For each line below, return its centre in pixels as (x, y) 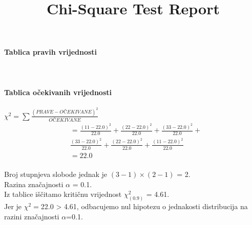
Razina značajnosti (34, 184)
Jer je (13, 206)
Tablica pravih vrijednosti (51, 52)
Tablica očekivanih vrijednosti (58, 92)
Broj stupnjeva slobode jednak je (56, 174)
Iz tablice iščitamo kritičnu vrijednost (63, 194)
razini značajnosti (32, 216)
